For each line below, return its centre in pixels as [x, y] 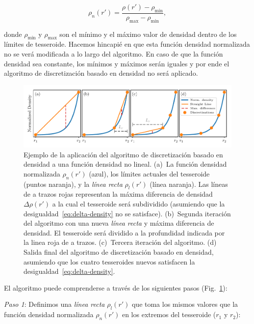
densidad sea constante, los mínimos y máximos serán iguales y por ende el [117, 63]
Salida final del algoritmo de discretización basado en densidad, [119, 252]
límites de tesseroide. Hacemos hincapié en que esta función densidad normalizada [127, 44]
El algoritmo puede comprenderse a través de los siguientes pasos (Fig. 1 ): [116, 287]
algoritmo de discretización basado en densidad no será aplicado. [101, 73]
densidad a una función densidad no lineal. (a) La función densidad [125, 164]
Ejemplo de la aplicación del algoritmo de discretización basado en [123, 154]
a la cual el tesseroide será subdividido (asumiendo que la [139, 204]
